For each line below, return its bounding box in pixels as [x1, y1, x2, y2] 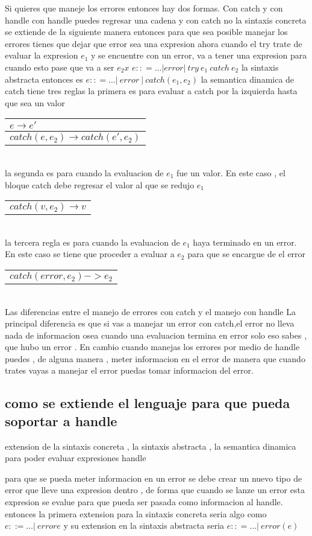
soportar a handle [5, 411, 117, 430]
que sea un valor [5, 96, 65, 109]
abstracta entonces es [5, 72, 83, 85]
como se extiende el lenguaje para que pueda [5, 394, 290, 412]
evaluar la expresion [5, 49, 78, 62]
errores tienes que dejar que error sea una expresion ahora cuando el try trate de [5, 37, 302, 49]
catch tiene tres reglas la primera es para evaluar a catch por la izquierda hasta [5, 85, 298, 97]
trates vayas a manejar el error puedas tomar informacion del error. [5, 364, 254, 377]
